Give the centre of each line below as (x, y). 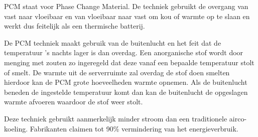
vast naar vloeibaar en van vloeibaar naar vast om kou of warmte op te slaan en (127, 16)
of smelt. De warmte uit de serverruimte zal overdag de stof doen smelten (117, 72)
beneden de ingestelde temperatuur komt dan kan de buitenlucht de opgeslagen (126, 92)
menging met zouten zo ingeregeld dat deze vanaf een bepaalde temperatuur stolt (129, 62)
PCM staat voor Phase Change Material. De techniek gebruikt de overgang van (126, 6)
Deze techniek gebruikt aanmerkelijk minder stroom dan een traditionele (116, 118)
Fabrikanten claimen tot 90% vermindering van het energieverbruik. (134, 128)
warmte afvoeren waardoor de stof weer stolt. (74, 102)
